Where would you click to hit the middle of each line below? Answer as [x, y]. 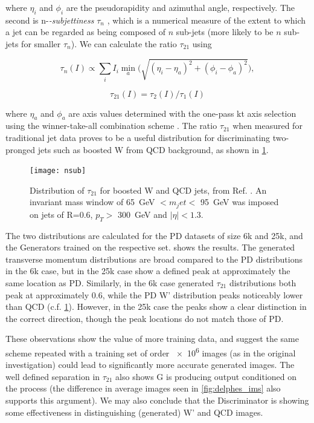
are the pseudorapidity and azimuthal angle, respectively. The [181, 7]
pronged [21, 149]
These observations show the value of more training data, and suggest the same [152, 339]
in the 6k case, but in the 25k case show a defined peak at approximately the [148, 271]
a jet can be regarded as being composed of [86, 32]
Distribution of [57, 190]
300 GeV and [143, 214]
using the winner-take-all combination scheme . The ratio [111, 126]
